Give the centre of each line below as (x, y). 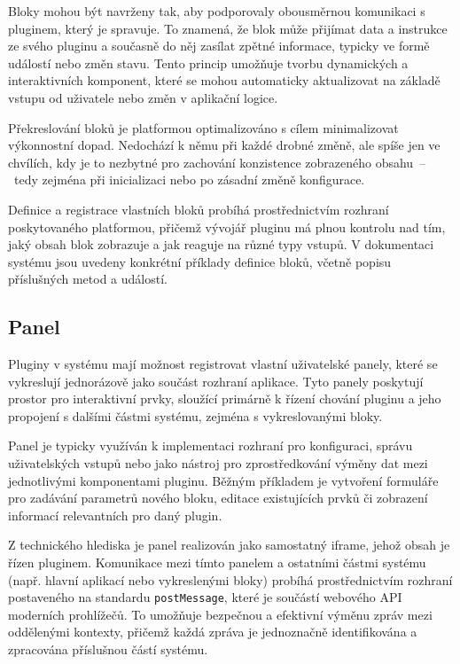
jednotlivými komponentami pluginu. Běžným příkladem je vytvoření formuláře (223, 480)
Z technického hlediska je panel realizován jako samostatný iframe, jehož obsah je (229, 545)
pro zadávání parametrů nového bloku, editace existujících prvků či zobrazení (218, 498)
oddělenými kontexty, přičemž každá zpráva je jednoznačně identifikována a (213, 632)
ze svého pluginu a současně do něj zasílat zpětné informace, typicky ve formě (219, 46)
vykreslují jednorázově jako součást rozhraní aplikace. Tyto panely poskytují (216, 381)
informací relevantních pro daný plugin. (115, 515)
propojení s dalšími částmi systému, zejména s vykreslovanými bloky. (195, 415)
